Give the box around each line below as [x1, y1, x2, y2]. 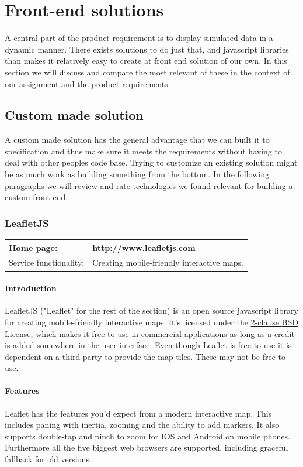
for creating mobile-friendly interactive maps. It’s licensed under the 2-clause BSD [5, 315, 298, 328]
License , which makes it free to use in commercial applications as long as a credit [5, 327, 295, 339]
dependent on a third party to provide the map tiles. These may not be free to [5, 350, 285, 362]
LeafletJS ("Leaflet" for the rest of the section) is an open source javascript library [5, 304, 298, 317]
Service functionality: [9, 256, 85, 269]
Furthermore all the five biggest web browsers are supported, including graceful [5, 441, 288, 454]
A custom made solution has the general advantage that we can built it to [5, 133, 270, 146]
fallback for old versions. [5, 453, 92, 465]
